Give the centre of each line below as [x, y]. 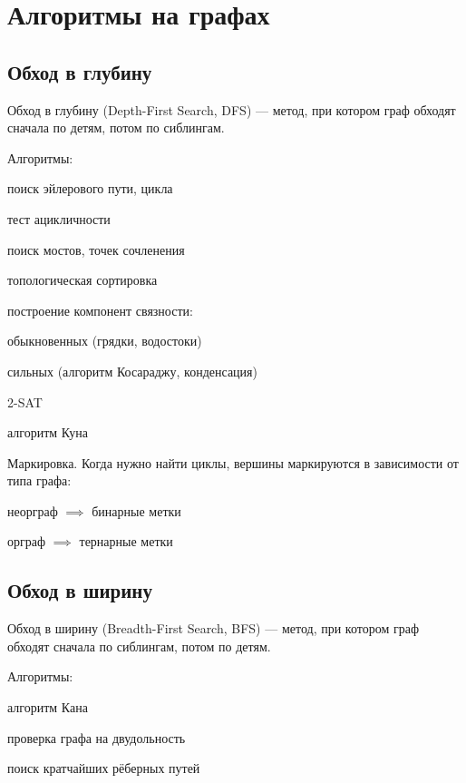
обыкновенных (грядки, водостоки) [105, 341]
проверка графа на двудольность [97, 737]
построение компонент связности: [100, 310]
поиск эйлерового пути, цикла [90, 188]
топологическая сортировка [83, 280]
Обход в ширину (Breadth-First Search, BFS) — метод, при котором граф [213, 628]
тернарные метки [126, 541]
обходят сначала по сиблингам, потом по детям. [139, 646]
